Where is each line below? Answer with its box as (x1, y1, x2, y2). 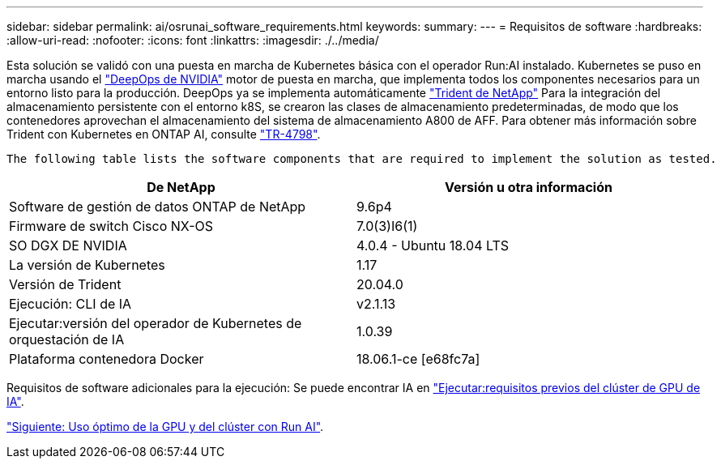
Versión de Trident (9, 276, 122, 292)
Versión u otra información (445, 179, 612, 195)
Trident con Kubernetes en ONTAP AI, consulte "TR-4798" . (6, 127, 321, 141)
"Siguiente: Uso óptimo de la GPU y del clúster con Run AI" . (6, 420, 324, 433)
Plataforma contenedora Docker (9, 351, 204, 367)
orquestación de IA (9, 331, 125, 348)
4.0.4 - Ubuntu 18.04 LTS (356, 237, 510, 254)
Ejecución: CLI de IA (9, 296, 132, 312)
